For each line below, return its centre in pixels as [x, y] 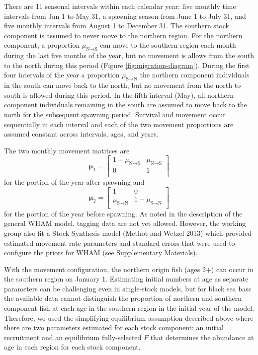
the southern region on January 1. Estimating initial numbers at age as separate [126, 279]
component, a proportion [42, 45]
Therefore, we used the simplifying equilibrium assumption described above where [129, 318]
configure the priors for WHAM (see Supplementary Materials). [101, 252]
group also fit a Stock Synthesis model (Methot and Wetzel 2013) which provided [128, 233]
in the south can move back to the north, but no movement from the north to [123, 85]
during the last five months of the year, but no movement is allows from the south [129, 55]
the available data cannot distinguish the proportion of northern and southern [123, 298]
